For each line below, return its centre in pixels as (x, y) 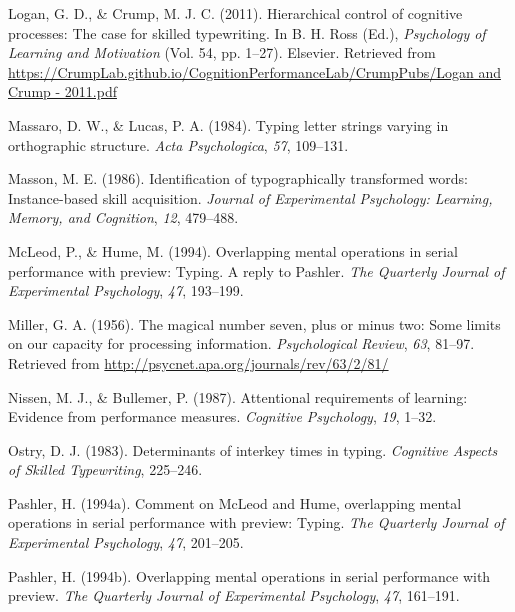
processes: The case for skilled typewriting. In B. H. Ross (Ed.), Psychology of (247, 32)
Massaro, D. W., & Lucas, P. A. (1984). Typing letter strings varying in (228, 124)
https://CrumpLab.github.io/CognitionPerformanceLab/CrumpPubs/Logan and (254, 71)
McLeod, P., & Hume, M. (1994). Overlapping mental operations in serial (233, 250)
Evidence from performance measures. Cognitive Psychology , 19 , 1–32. (222, 416)
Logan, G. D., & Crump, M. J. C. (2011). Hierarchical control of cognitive (235, 13)
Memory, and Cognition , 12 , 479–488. (123, 217)
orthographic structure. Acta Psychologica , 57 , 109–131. (178, 144)
